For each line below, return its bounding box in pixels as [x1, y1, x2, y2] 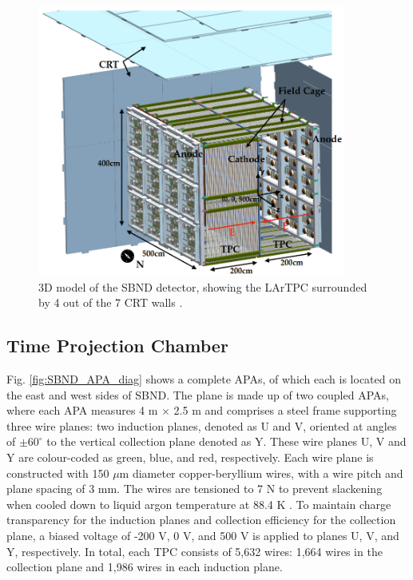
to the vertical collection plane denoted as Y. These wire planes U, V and [46, 433, 407, 450]
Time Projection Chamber [6, 333, 228, 358]
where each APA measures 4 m [6, 402, 158, 419]
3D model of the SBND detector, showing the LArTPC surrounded [38, 278, 367, 295]
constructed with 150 [6, 464, 109, 481]
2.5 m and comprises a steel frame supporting [173, 402, 397, 419]
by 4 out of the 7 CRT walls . [38, 294, 183, 311]
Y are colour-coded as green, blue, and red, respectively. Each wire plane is [6, 448, 374, 465]
